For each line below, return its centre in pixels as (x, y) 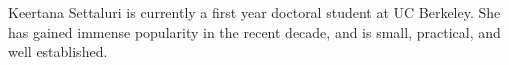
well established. (58, 51)
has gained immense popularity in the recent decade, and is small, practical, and (254, 31)
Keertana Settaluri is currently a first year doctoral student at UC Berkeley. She (254, 12)
